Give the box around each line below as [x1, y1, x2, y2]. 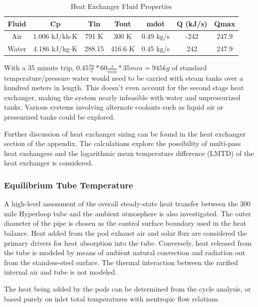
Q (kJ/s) [177, 18, 208, 28]
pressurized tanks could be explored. [4, 112, 115, 122]
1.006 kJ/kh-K [33, 31, 78, 41]
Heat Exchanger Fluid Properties [70, 1, 172, 11]
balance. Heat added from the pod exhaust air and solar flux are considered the [4, 228, 248, 238]
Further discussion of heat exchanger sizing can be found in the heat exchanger [4, 128, 246, 139]
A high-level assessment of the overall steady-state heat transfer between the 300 [4, 198, 251, 209]
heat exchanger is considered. [4, 157, 93, 168]
